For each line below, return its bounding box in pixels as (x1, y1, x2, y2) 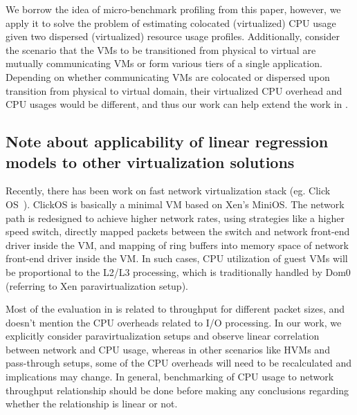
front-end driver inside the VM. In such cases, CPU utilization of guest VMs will (6, 251, 348, 266)
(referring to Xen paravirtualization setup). (6, 278, 188, 293)
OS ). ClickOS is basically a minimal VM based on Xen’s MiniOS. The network (6, 196, 345, 211)
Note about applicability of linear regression (6, 131, 329, 152)
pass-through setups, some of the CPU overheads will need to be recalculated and (6, 356, 352, 370)
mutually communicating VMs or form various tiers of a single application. (6, 56, 322, 71)
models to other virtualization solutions (6, 151, 295, 172)
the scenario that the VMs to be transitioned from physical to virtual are (6, 42, 316, 57)
